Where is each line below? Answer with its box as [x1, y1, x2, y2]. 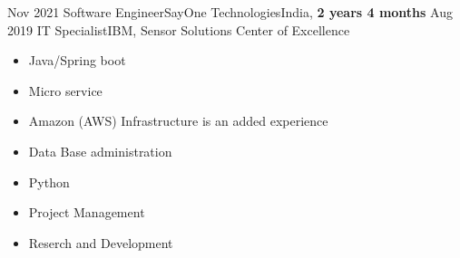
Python [28, 172, 70, 191]
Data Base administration [28, 141, 172, 160]
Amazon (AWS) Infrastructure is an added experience [28, 111, 328, 130]
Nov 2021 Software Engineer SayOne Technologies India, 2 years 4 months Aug [7, 3, 453, 21]
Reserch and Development [28, 233, 173, 252]
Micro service [28, 81, 103, 100]
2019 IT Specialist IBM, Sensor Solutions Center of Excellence [7, 20, 350, 39]
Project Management [28, 203, 145, 222]
